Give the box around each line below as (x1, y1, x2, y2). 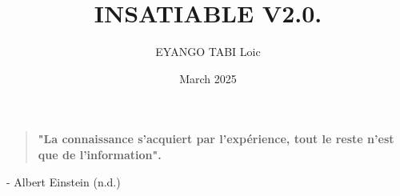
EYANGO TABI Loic (155, 43, 261, 60)
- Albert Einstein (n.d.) (6, 173, 121, 190)
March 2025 (179, 70, 237, 86)
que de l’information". (38, 146, 162, 162)
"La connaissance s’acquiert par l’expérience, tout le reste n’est (38, 130, 394, 147)
